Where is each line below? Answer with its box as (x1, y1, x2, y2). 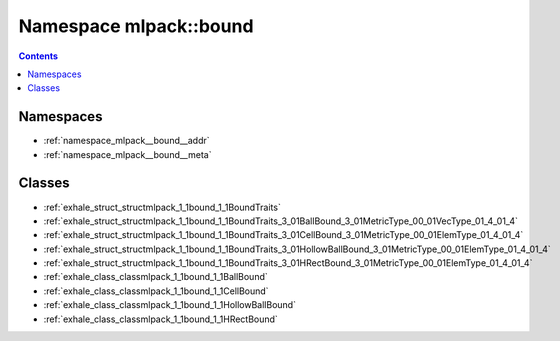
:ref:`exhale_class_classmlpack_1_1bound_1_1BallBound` (43, 271, 269, 283)
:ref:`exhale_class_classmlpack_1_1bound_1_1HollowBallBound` (43, 299, 297, 311)
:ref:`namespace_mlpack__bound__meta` (43, 148, 212, 160)
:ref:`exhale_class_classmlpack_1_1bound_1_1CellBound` (43, 285, 269, 297)
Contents (18, 50, 59, 62)
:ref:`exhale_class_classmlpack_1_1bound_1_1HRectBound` (43, 313, 279, 325)
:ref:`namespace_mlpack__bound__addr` (43, 135, 210, 147)
